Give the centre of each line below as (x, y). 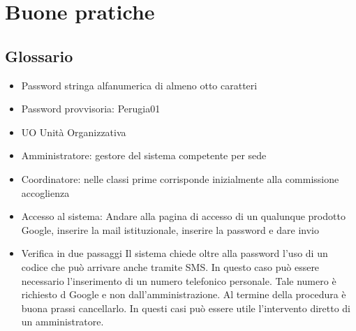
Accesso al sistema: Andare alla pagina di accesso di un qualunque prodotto (183, 216)
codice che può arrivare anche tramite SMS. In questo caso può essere (170, 266)
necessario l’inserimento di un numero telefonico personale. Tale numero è (179, 280)
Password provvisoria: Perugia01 (91, 109)
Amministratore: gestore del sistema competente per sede (144, 155)
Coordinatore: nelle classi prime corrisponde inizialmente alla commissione (180, 178)
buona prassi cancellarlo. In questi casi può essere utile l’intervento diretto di (186, 308)
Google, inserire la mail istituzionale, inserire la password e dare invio (170, 229)
